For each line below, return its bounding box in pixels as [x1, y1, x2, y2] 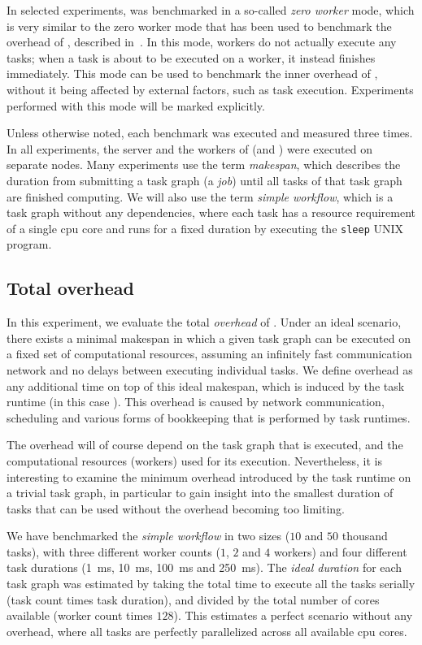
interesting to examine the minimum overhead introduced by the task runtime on [7, 468, 411, 485]
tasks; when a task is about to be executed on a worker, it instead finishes [7, 49, 376, 66]
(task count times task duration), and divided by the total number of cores [7, 591, 380, 608]
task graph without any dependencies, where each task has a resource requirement [7, 204, 416, 221]
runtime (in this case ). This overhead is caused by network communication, [7, 393, 385, 410]
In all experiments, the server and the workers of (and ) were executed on [7, 140, 372, 157]
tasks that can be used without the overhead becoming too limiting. [7, 500, 345, 517]
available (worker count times [7, 607, 153, 624]
